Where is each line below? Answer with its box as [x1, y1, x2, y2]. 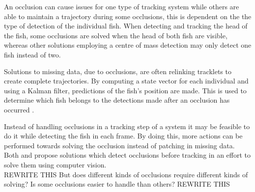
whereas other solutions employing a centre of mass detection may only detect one [4, 40, 252, 50]
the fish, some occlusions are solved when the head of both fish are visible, [4, 30, 227, 40]
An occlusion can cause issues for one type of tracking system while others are [4, 1, 239, 11]
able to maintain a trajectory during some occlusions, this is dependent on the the [4, 11, 252, 21]
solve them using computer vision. [4, 159, 107, 169]
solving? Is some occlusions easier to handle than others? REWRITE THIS [4, 179, 230, 189]
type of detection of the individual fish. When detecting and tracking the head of [4, 21, 248, 31]
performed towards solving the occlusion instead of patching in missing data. [4, 140, 235, 150]
